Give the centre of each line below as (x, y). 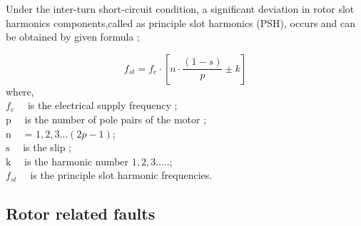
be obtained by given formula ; (73, 37)
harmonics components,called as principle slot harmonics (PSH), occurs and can (181, 22)
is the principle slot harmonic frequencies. (121, 175)
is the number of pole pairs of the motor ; (116, 119)
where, (20, 91)
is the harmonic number (77, 161)
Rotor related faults (81, 214)
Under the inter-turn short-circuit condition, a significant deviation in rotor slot (180, 9)
